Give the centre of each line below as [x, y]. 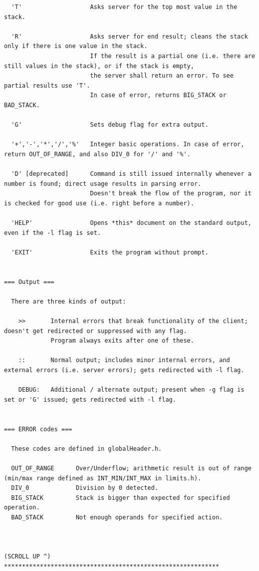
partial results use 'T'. [47, 85]
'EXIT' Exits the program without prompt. [110, 252]
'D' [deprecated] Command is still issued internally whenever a [131, 174]
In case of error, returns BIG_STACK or [158, 95]
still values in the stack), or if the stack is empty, [99, 66]
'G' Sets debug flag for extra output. [110, 125]
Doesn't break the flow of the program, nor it [171, 194]
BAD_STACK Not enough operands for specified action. [117, 517]
